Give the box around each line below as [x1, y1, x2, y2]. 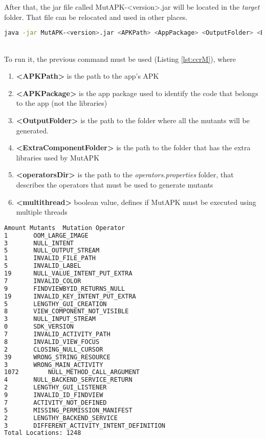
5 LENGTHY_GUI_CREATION [4, 300, 107, 308]
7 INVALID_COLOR [4, 277, 81, 285]
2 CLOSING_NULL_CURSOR [4, 345, 103, 353]
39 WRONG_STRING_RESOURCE [4, 353, 110, 361]
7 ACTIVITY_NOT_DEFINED [4, 399, 107, 406]
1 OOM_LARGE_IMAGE [4, 232, 88, 239]
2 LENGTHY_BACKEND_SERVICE [4, 414, 118, 422]
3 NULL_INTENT [4, 239, 74, 247]
